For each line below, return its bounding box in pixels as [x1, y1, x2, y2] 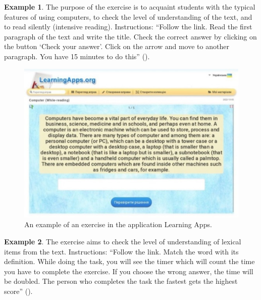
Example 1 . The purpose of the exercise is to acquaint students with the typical [4, 2, 255, 12]
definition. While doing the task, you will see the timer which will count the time [4, 256, 255, 267]
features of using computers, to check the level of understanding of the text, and [4, 11, 252, 22]
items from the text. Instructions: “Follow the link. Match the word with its [4, 246, 239, 256]
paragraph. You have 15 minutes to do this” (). [4, 51, 150, 61]
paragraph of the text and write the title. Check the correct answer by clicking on [4, 31, 257, 41]
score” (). [4, 286, 33, 296]
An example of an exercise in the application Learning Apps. [24, 219, 212, 230]
